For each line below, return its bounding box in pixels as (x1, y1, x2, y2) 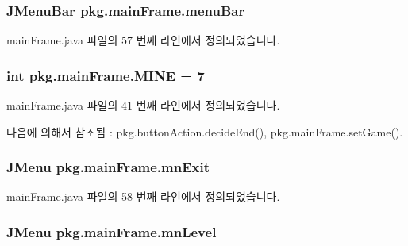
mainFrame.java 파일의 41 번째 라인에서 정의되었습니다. (6, 97, 280, 113)
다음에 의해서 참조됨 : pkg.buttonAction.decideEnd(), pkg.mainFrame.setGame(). (6, 123, 403, 140)
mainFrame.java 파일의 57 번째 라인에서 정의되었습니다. (6, 32, 280, 48)
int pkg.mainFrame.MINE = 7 (6, 65, 205, 85)
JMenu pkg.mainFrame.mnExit (6, 157, 210, 177)
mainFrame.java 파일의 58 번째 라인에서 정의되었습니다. (6, 188, 280, 205)
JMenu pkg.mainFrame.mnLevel (6, 221, 217, 241)
